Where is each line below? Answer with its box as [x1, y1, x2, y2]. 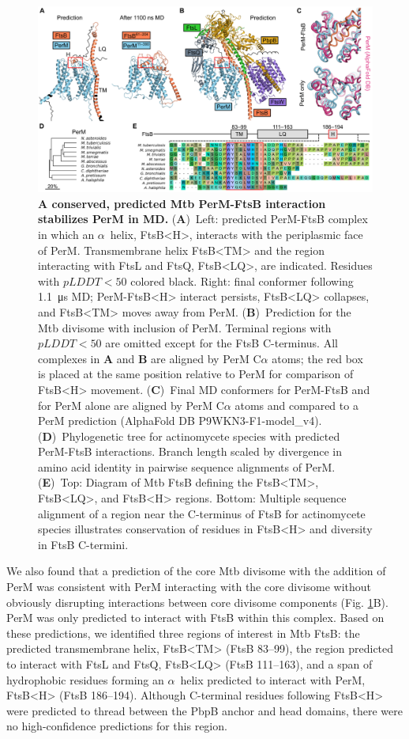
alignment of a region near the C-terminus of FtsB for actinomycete [38, 505, 366, 521]
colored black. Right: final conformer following [130, 272, 354, 289]
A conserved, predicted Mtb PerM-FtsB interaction [38, 195, 326, 211]
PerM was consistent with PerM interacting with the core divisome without [6, 578, 372, 595]
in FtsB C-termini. [38, 536, 129, 552]
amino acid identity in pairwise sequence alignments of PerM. [38, 458, 336, 475]
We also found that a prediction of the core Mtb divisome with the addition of [6, 563, 386, 579]
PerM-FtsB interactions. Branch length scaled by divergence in [38, 443, 342, 460]
